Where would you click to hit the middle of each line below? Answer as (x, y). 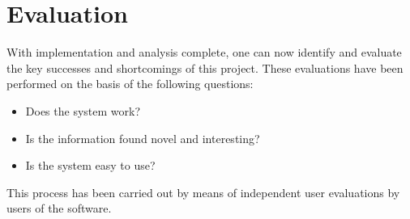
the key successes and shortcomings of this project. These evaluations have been (205, 67)
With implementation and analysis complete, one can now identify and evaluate (204, 52)
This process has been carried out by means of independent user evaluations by (203, 192)
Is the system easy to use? (90, 165)
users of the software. (59, 208)
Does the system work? (83, 110)
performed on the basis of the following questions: (130, 84)
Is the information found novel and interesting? (143, 138)
